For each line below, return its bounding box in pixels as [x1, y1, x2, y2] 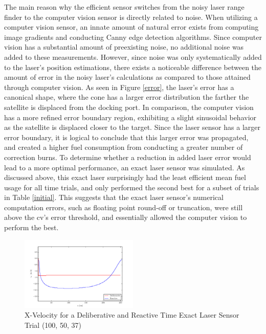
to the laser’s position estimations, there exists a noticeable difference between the [4, 61, 262, 72]
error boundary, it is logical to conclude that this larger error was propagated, [4, 131, 249, 142]
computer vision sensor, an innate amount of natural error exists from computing [4, 21, 259, 32]
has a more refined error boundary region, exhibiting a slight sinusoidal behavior [4, 112, 257, 122]
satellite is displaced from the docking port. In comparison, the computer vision [4, 101, 254, 112]
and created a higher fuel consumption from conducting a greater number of [4, 142, 243, 152]
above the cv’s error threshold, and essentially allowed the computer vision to [4, 212, 247, 222]
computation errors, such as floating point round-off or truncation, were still [4, 202, 243, 212]
